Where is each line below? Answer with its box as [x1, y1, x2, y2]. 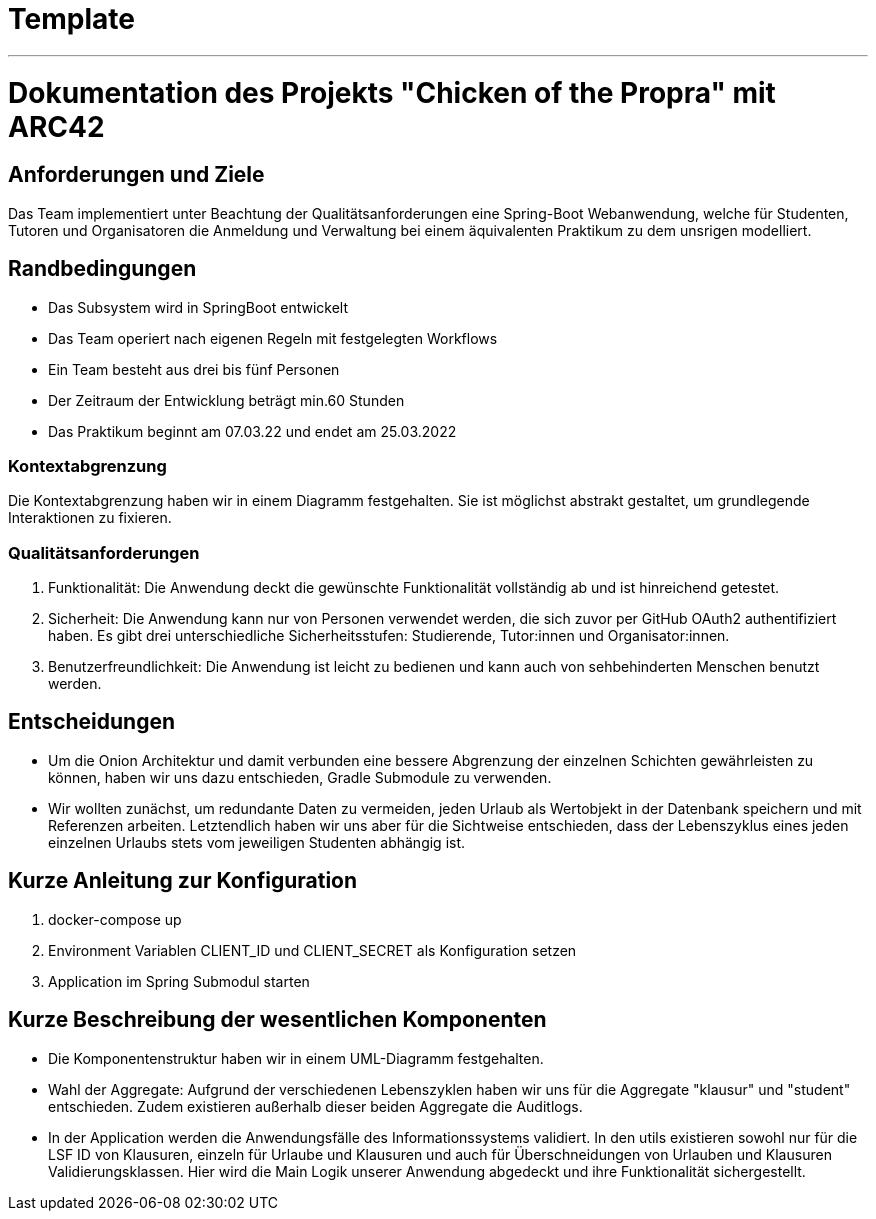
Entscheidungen [8, 709, 175, 735]
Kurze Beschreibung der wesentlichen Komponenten [8, 1007, 547, 1033]
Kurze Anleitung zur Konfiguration [8, 868, 358, 894]
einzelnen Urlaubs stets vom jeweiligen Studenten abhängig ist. [48, 833, 466, 851]
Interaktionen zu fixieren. [8, 509, 172, 527]
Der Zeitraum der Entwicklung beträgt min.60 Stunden [48, 391, 405, 409]
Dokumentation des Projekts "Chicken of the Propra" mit [8, 75, 776, 110]
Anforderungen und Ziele [8, 162, 265, 188]
